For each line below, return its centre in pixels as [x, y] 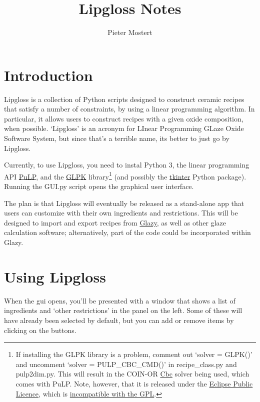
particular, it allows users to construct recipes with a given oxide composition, [124, 118]
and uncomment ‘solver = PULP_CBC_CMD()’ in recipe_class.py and [126, 364]
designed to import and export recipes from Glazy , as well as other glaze [115, 222]
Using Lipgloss [55, 276]
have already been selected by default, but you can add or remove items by [119, 320]
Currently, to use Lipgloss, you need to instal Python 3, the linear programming [127, 165]
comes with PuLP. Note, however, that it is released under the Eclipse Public [134, 383]
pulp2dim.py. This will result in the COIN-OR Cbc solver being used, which [132, 374]
